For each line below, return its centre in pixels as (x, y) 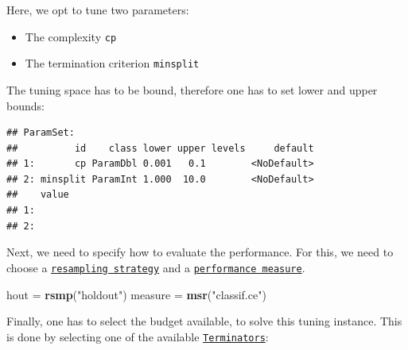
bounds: (25, 105)
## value (38, 195)
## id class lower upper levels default (160, 148)
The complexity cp (71, 36)
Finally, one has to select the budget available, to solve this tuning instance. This (204, 321)
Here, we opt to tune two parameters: (98, 10)
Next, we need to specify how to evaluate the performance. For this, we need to (200, 252)
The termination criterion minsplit (112, 63)
